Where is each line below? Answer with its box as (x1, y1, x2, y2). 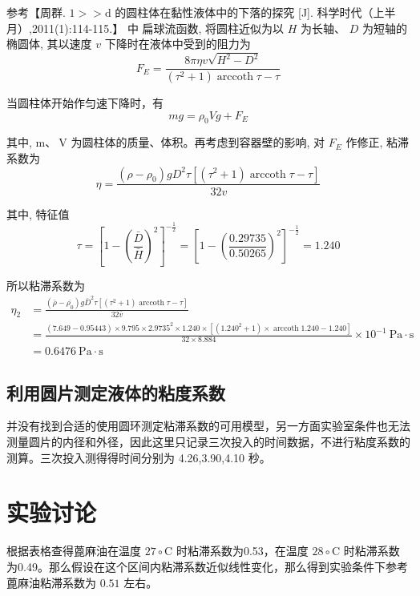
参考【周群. (6, 4, 66, 20)
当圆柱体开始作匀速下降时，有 (6, 94, 164, 111)
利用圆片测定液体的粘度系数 (6, 380, 225, 405)
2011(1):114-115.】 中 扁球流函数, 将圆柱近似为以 (31, 19, 285, 36)
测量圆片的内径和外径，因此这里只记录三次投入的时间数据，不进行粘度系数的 (6, 433, 410, 450)
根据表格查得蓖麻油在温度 (6, 542, 141, 559)
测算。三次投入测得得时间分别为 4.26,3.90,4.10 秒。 (6, 449, 271, 465)
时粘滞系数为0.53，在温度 (176, 542, 309, 559)
